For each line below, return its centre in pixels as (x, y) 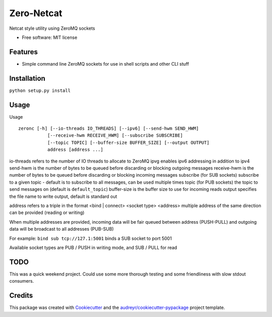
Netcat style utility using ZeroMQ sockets (52, 28)
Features (23, 52)
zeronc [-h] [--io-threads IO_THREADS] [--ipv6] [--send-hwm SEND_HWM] (109, 128)
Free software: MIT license (50, 37)
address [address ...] (75, 150)
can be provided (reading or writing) (47, 213)
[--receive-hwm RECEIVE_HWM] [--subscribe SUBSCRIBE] (115, 136)
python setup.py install (40, 90)
